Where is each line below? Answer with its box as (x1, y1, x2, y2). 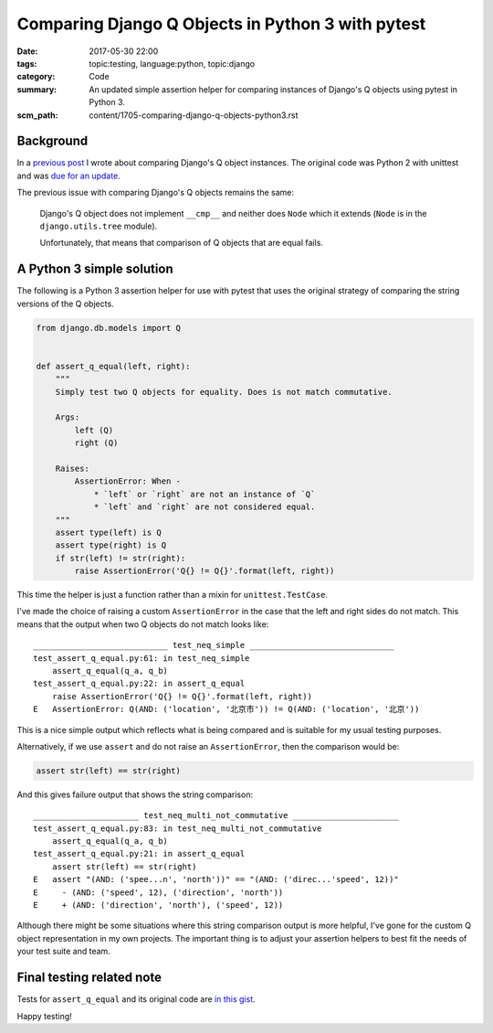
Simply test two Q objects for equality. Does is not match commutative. (55, 387, 393, 397)
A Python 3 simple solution (16, 261, 173, 277)
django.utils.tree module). (39, 220, 158, 231)
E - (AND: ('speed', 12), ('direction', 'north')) (33, 887, 284, 898)
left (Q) (74, 425, 114, 435)
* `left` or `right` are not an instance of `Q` (93, 489, 316, 499)
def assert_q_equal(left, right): (36, 361, 191, 371)
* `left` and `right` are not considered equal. (93, 502, 316, 512)
